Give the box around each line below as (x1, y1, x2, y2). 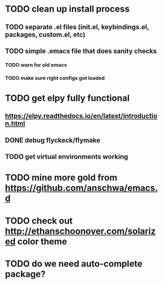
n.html (5, 119, 25, 128)
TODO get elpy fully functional (5, 93, 130, 103)
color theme (17, 236, 67, 247)
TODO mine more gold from (5, 172, 117, 183)
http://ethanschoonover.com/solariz (5, 226, 156, 237)
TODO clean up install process (5, 3, 130, 15)
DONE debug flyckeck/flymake (5, 136, 100, 144)
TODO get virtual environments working (5, 152, 129, 161)
